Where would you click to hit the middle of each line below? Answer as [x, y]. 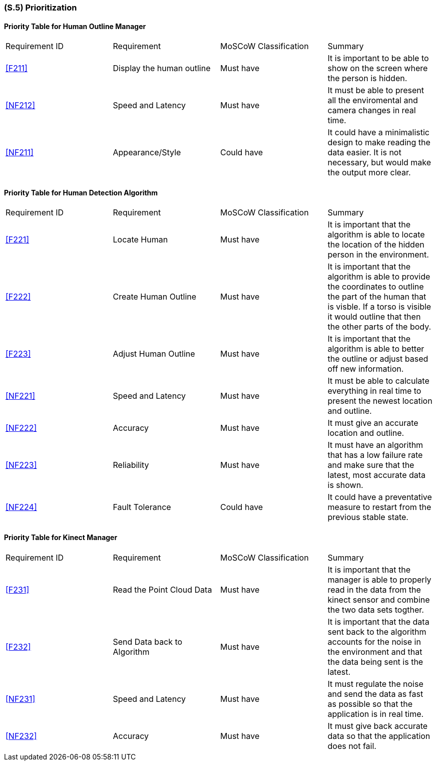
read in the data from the [374, 589]
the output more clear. [369, 173]
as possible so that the [370, 704]
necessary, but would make [379, 163]
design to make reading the [379, 143]
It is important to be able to [378, 58]
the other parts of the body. [379, 327]
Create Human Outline [155, 297]
